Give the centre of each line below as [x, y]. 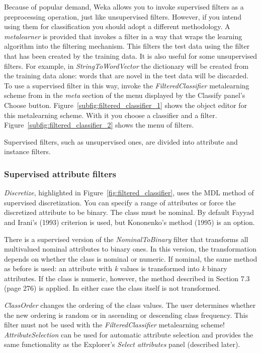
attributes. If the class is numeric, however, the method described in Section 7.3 [127, 278]
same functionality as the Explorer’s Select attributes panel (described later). [122, 344]
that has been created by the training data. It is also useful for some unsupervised [131, 55]
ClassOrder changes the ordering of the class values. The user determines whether [130, 305]
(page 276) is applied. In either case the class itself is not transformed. [112, 288]
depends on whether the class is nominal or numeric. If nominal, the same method [131, 258]
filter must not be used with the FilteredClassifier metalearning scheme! [114, 325]
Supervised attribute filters [60, 173]
